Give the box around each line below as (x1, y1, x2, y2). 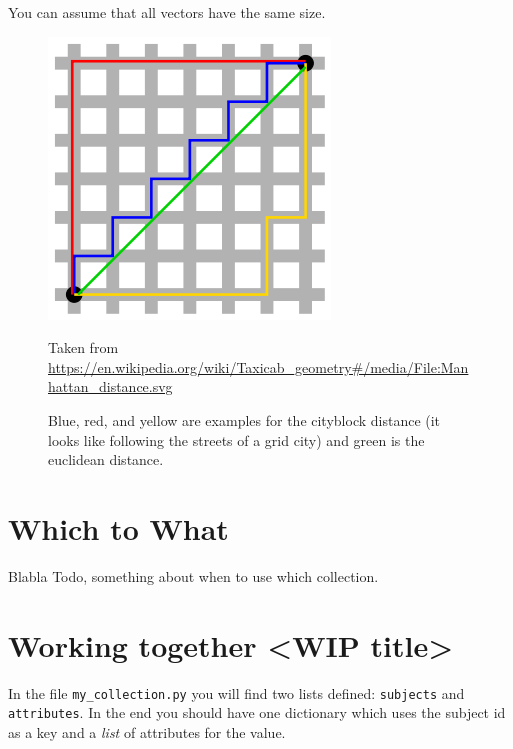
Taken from (48, 337, 119, 358)
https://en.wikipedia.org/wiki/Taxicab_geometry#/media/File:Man (48, 356, 469, 377)
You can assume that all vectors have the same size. (8, 2, 326, 22)
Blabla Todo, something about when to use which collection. (8, 565, 379, 586)
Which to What (8, 507, 229, 548)
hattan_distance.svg (48, 376, 173, 397)
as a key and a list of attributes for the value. (8, 721, 286, 742)
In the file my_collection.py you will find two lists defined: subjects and (8, 682, 465, 703)
